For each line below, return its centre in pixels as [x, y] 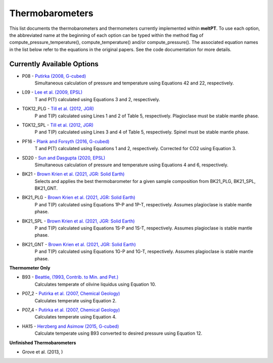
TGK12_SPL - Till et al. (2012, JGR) [58, 125]
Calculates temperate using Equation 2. [76, 300]
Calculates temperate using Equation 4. [76, 317]
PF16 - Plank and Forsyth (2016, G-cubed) [66, 141]
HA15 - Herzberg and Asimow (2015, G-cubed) [71, 326]
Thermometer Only [30, 268]
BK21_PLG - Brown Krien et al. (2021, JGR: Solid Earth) [79, 198]
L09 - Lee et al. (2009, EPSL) [52, 92]
